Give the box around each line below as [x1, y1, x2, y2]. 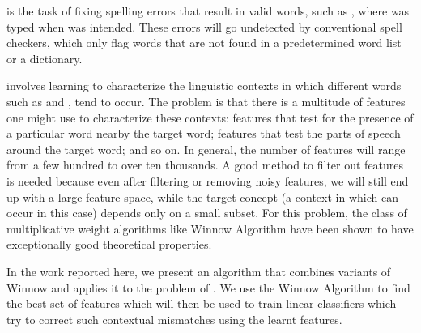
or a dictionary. [6, 49, 83, 66]
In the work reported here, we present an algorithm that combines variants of [6, 263, 391, 280]
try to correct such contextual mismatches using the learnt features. [6, 310, 342, 327]
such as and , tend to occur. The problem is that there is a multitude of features [6, 92, 406, 109]
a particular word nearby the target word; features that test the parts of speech [6, 125, 401, 142]
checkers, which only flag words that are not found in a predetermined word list [6, 34, 402, 51]
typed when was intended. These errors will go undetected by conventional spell [6, 18, 402, 35]
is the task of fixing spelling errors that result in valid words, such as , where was [6, 2, 410, 19]
